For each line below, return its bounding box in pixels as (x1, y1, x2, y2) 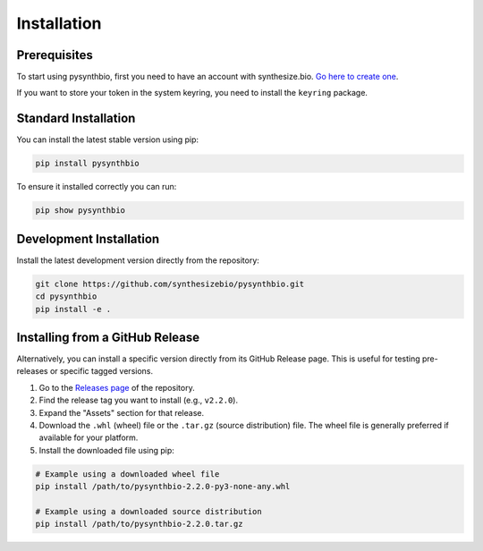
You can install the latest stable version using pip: (16, 134, 199, 145)
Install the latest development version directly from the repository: (16, 255, 259, 266)
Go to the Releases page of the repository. (38, 382, 196, 393)
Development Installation (16, 231, 160, 246)
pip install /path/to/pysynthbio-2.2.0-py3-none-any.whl (35, 481, 291, 492)
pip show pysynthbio (35, 206, 125, 216)
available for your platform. (38, 432, 139, 443)
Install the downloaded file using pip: (38, 445, 174, 455)
